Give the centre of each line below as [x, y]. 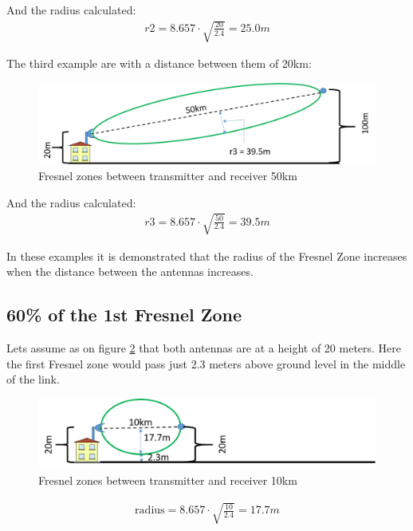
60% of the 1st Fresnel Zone [124, 315]
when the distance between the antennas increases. [130, 271]
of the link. [33, 379]
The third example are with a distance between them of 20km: [159, 63]
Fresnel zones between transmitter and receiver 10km [168, 480]
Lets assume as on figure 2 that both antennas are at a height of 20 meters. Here [204, 348]
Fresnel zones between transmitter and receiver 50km [168, 176]
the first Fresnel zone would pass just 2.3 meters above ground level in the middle [206, 363]
